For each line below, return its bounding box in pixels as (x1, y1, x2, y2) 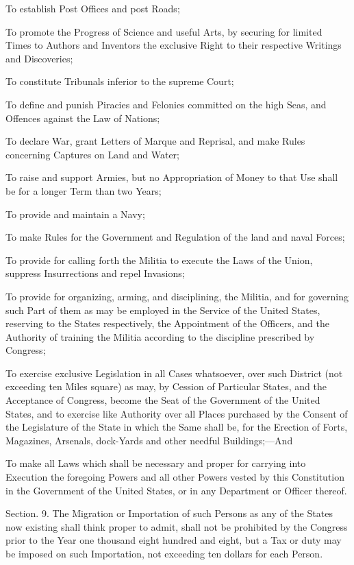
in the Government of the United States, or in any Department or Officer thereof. (5, 483, 347, 497)
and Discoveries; (5, 51, 73, 65)
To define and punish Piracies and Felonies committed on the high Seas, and (5, 97, 327, 111)
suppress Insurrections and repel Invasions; (5, 266, 185, 280)
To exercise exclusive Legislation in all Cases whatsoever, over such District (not (5, 365, 343, 380)
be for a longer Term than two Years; (5, 183, 162, 197)
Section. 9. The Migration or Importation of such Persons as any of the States (5, 506, 333, 520)
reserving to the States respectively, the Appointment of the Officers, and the (5, 316, 329, 330)
